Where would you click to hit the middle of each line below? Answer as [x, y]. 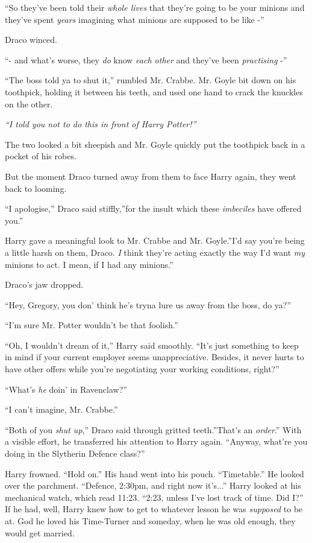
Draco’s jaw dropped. [44, 284]
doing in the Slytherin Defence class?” [75, 453]
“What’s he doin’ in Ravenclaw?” [66, 389]
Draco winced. [31, 40]
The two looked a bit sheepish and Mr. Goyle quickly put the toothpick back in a [155, 144]
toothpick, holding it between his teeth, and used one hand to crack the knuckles [154, 91]
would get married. [40, 532]
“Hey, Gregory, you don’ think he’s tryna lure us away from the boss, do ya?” [148, 304]
